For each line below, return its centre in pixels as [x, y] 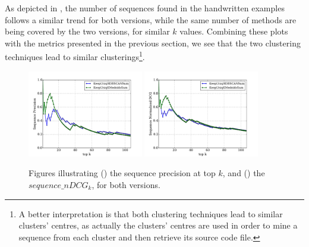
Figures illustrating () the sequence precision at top [122, 173]
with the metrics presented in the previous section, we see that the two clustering [153, 43]
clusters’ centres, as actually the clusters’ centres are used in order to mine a [158, 225]
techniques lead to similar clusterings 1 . [75, 56]
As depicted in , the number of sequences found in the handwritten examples [145, 8]
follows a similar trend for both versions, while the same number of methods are [151, 19]
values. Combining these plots [234, 31]
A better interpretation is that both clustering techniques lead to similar [151, 213]
